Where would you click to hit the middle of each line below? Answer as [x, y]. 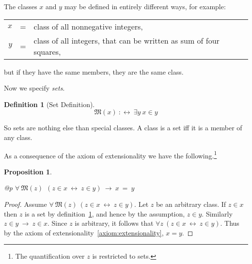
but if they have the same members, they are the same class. [94, 71]
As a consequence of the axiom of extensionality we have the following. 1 [110, 155]
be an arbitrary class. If [191, 204]
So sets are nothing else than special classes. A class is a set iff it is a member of [123, 128]
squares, [47, 51]
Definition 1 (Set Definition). [49, 104]
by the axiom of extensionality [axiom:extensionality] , [84, 232]
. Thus [230, 223]
